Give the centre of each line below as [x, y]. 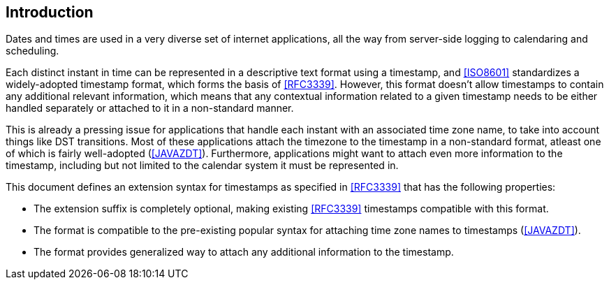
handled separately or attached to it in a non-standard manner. [150, 108]
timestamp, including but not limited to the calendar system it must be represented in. [202, 166]
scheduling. [32, 51]
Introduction [50, 12]
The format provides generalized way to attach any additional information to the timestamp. [244, 252]
